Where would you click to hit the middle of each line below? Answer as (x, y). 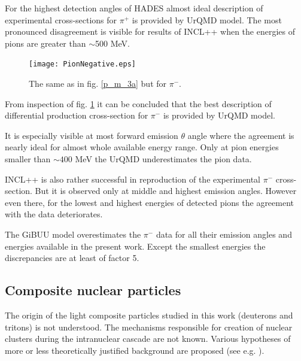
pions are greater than (45, 43)
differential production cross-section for (77, 115)
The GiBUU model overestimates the (73, 234)
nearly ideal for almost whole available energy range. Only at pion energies (142, 147)
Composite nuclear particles (93, 290)
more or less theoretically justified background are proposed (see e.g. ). (135, 350)
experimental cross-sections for (61, 19)
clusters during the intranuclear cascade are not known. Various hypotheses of (148, 339)
